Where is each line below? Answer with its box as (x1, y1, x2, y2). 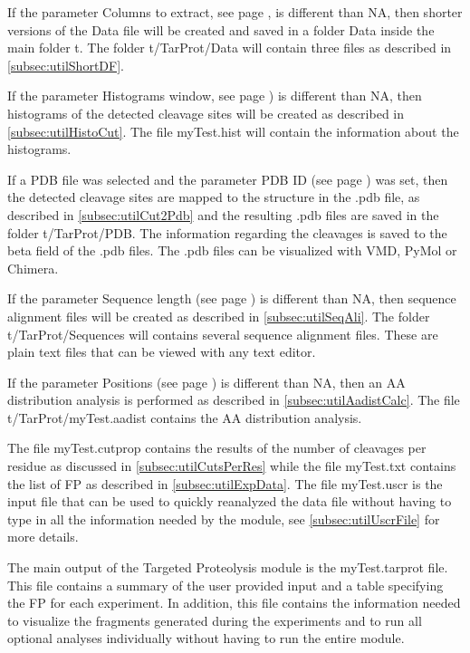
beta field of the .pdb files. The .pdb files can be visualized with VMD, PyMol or (7, 241, 457, 260)
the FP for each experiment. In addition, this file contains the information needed (7, 593, 461, 612)
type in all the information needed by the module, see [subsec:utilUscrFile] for (7, 509, 440, 528)
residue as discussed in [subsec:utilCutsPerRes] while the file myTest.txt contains (7, 456, 456, 475)
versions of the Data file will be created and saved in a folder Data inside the (7, 20, 435, 39)
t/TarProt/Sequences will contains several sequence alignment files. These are (7, 324, 438, 343)
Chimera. (7, 258, 59, 277)
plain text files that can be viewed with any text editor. (7, 342, 316, 361)
